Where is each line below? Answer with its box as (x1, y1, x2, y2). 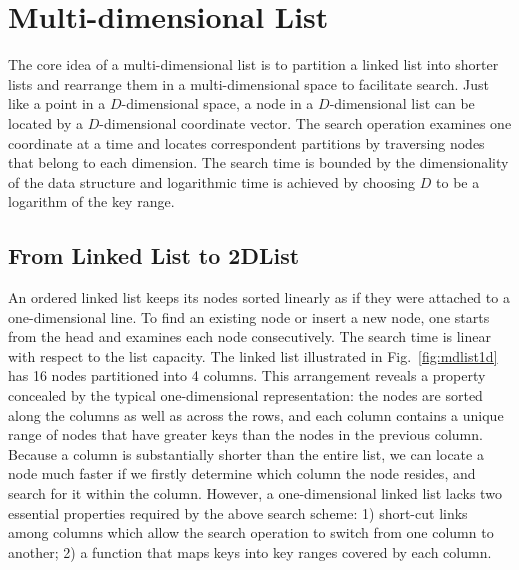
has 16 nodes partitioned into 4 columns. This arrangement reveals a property (8, 365, 486, 386)
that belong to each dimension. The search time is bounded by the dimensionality (8, 152, 509, 173)
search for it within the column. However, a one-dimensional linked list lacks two (8, 483, 502, 504)
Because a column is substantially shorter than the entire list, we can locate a (8, 443, 484, 464)
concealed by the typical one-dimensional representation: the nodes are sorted (8, 385, 483, 406)
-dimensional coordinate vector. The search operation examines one (99, 112, 512, 133)
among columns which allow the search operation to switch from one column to (8, 522, 494, 543)
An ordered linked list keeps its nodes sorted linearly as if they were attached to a (8, 287, 510, 308)
